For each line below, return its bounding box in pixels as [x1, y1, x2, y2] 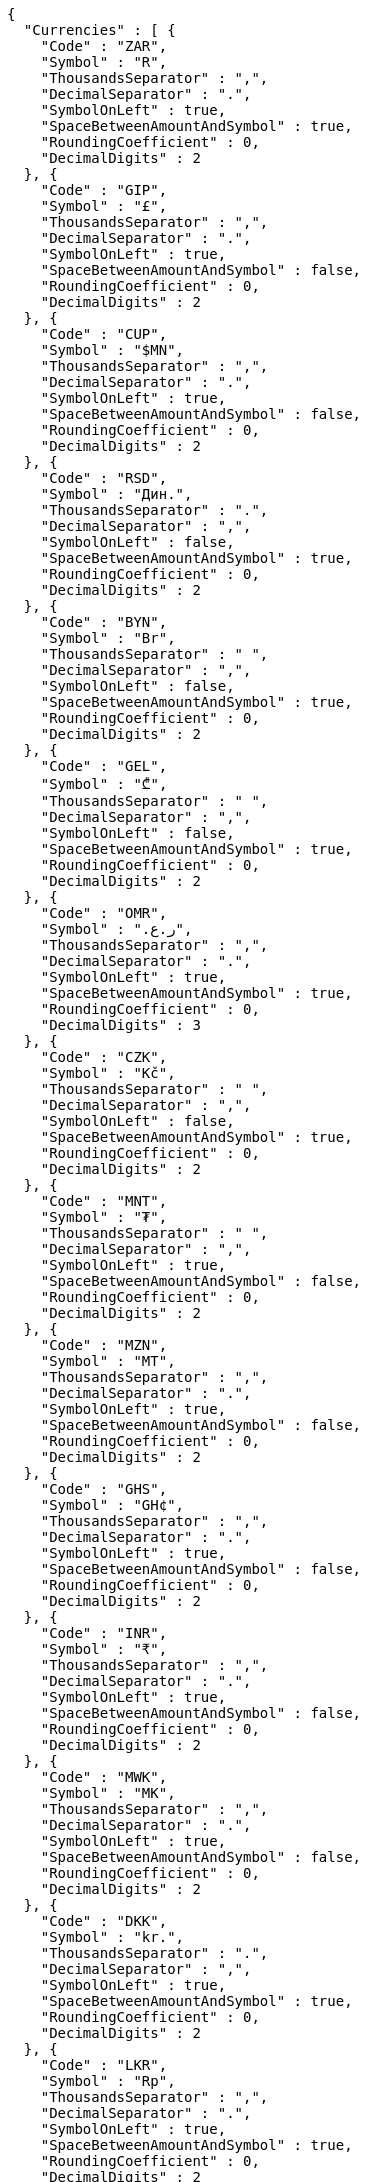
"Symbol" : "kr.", [40, 1929, 185, 1945]
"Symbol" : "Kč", [40, 1065, 176, 1081]
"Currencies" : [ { [23, 22, 176, 38]
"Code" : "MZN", [40, 1337, 168, 1353]
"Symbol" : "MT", [40, 1353, 176, 1369]
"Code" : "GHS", [40, 1481, 168, 1497]
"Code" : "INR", [40, 1625, 168, 1641]
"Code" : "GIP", [40, 182, 168, 198]
